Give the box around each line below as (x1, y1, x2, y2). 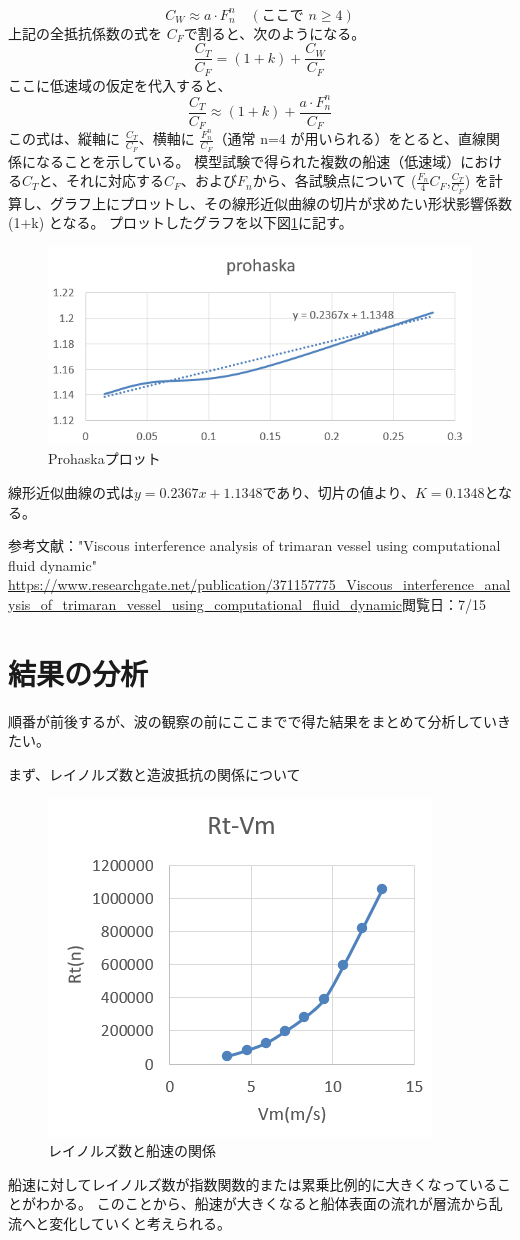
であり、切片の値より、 (262, 482, 415, 503)
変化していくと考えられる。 (49, 1212, 231, 1233)
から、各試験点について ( (252, 170, 417, 191)
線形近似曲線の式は (8, 482, 134, 503)
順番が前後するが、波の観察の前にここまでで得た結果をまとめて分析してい (8, 710, 498, 731)
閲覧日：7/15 (402, 594, 487, 614)
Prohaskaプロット (48, 448, 161, 469)
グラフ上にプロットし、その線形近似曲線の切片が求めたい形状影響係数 (49, 192, 512, 213)
